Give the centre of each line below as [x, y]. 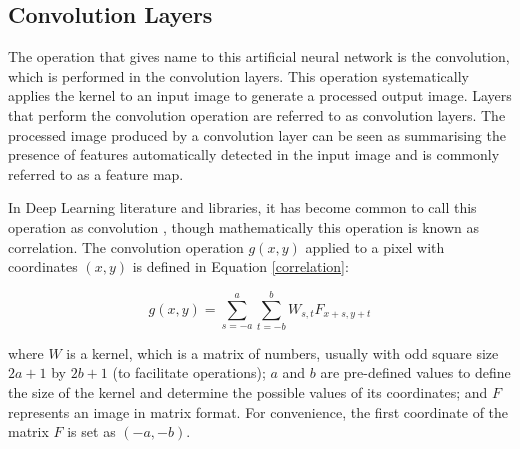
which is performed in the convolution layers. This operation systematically [238, 75]
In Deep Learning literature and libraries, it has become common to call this [242, 207]
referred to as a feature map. [96, 173]
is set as [91, 431]
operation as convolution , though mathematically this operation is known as [243, 226]
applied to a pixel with [375, 246]
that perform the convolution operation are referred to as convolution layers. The [257, 114]
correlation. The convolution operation [126, 246]
